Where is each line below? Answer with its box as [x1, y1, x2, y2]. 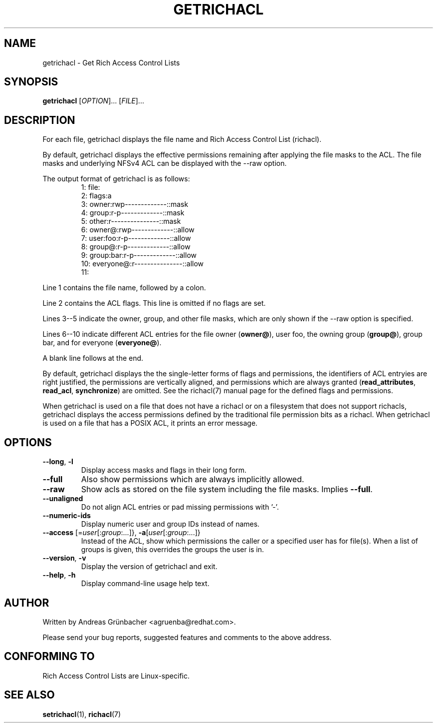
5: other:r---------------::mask [81, 217, 181, 226]
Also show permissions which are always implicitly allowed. [81, 474, 304, 485]
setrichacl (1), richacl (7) [42, 710, 121, 719]
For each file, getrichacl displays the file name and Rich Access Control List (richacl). [42, 135, 322, 144]
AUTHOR [4, 596, 49, 609]
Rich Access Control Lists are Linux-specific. [42, 671, 190, 680]
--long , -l [42, 457, 73, 466]
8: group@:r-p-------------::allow [81, 242, 191, 251]
